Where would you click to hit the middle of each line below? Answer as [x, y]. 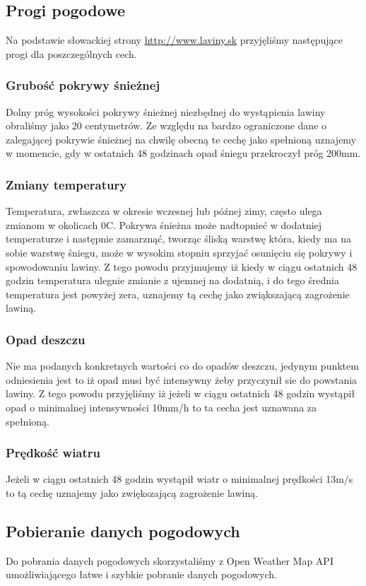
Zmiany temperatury [66, 184]
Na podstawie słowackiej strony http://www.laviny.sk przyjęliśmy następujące [174, 40]
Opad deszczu [46, 339]
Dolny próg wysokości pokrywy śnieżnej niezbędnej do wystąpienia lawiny [166, 111]
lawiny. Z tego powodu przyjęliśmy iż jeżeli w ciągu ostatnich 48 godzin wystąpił [181, 393]
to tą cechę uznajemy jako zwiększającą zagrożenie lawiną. [132, 492]
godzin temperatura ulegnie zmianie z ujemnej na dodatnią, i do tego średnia [172, 280]
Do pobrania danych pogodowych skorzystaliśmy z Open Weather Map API [170, 560]
